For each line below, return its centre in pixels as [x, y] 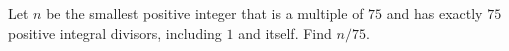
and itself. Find [285, 32]
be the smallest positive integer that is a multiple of [205, 13]
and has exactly [434, 13]
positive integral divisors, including [115, 32]
